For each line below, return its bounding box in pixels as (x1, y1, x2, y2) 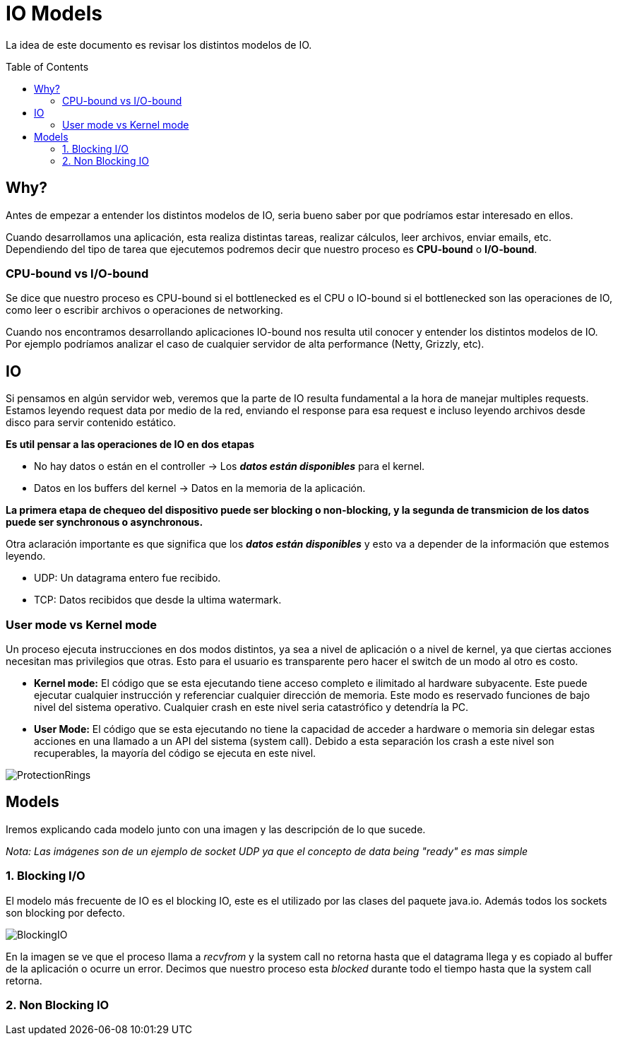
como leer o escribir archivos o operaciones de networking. (6, 304, 283, 317)
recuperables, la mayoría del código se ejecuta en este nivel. (34, 746, 316, 759)
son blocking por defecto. (6, 906, 125, 919)
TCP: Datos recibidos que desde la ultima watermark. (34, 594, 282, 606)
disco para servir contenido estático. (6, 416, 177, 429)
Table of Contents (6, 60, 89, 73)
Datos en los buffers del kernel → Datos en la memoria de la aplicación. (34, 482, 366, 495)
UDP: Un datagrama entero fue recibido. (34, 572, 221, 584)
